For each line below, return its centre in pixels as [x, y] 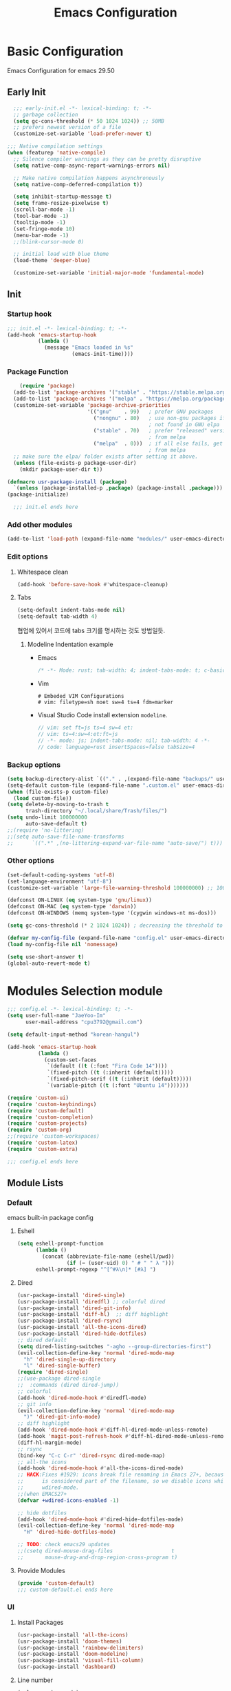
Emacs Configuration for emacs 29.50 [61, 70]
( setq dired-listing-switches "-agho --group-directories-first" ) [114, 1346]
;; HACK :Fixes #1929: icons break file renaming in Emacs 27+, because [122, 1475]
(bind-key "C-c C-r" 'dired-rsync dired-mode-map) [91, 1455]
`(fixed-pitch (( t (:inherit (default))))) [110, 1073]
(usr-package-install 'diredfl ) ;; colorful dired [91, 1301]
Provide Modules [41, 1570]
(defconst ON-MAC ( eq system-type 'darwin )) [72, 907]
